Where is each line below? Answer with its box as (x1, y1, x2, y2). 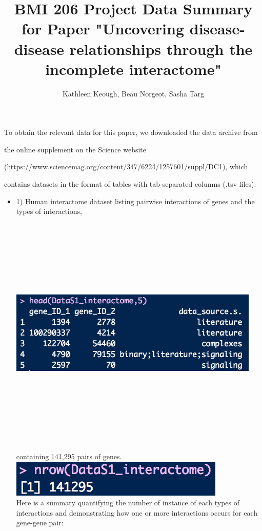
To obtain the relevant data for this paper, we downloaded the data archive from (4, 127, 258, 137)
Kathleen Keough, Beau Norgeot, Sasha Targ (62, 88, 205, 99)
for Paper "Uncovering (22, 18, 185, 39)
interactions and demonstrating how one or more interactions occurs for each (16, 507, 258, 518)
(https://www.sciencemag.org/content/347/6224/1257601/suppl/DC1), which (4, 161, 248, 172)
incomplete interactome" (45, 58, 221, 79)
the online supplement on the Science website (4, 144, 147, 154)
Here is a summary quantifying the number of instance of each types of (16, 497, 239, 508)
